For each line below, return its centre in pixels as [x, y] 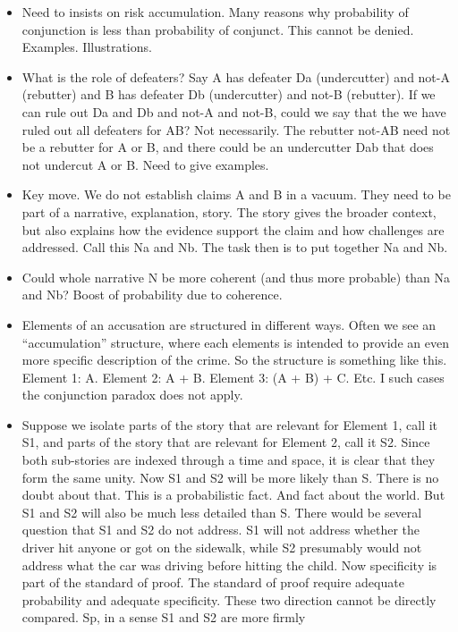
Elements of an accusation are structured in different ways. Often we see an [229, 324]
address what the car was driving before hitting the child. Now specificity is [229, 565]
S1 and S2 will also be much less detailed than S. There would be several [222, 512]
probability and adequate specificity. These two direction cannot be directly [229, 599]
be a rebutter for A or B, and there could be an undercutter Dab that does [228, 147]
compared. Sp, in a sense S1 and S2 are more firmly [164, 617]
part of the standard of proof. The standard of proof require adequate [213, 582]
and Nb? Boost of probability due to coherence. [152, 295]
